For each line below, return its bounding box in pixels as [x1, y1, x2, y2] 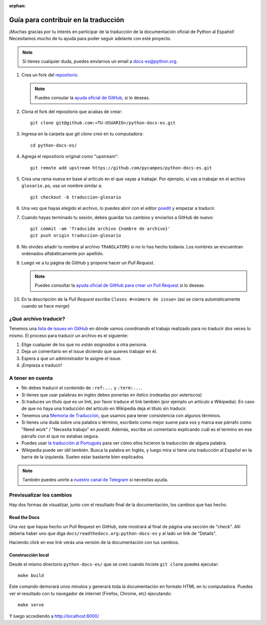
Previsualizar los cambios [9, 491, 72, 498]
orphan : [9, 3, 26, 8]
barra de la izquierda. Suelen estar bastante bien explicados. [21, 454, 145, 460]
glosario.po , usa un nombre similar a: [21, 183, 103, 189]
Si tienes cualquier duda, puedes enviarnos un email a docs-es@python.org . [22, 58, 178, 64]
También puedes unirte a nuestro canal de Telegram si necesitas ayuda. [22, 476, 168, 482]
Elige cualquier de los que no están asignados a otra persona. [21, 341, 148, 348]
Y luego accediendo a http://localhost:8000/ [9, 613, 100, 619]
